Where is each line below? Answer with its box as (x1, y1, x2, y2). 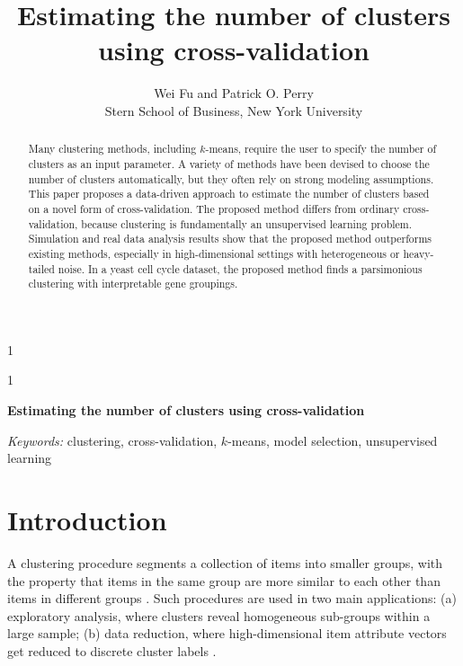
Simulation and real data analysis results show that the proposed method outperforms (28, 231, 432, 246)
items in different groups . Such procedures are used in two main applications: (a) (7, 589, 457, 608)
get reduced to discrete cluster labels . (7, 641, 217, 660)
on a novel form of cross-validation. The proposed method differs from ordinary (28, 200, 400, 216)
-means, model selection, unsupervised (227, 431, 438, 449)
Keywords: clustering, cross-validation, (7, 431, 218, 449)
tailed (28, 261, 55, 276)
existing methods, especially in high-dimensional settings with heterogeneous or (28, 245, 400, 261)
